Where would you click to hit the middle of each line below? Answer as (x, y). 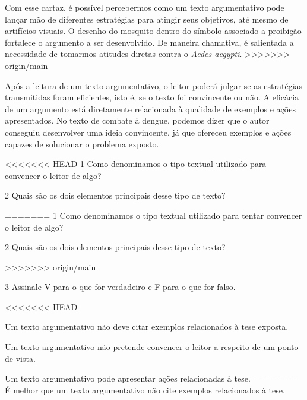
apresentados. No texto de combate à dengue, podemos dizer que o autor (137, 120)
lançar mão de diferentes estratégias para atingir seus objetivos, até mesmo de (147, 19)
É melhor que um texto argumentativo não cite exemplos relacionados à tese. (145, 390)
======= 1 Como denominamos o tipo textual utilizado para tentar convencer (153, 215)
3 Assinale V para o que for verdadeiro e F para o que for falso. (120, 287)
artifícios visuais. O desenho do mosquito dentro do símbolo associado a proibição (153, 31)
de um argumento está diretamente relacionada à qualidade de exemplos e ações (150, 108)
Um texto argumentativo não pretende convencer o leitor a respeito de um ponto (152, 347)
